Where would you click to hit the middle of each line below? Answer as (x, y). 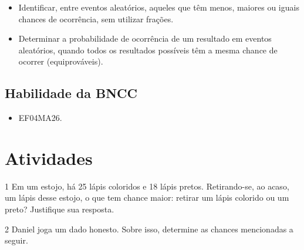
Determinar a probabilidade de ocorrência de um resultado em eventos (145, 38)
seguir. (16, 240)
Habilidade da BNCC (71, 93)
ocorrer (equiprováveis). (61, 61)
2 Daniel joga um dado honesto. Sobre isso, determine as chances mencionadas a (149, 229)
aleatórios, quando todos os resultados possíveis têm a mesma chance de (148, 50)
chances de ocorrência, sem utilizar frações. (96, 18)
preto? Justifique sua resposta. (60, 209)
